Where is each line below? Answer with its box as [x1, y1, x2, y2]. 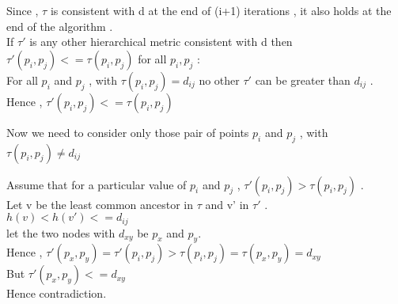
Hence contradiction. [6, 285, 107, 302]
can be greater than [255, 71, 351, 88]
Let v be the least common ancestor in [6, 196, 194, 212]
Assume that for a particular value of [6, 176, 187, 192]
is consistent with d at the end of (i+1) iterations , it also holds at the [50, 2, 392, 18]
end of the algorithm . [6, 17, 113, 34]
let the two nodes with [6, 224, 116, 241]
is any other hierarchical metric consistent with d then [29, 33, 293, 50]
